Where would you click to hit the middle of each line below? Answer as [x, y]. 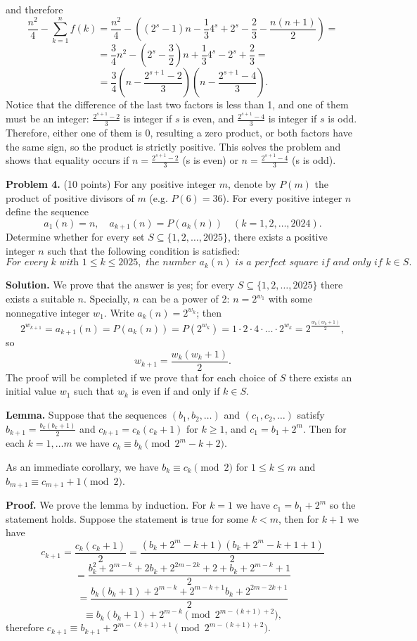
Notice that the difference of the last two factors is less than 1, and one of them [177, 104]
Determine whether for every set [75, 237]
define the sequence [47, 211]
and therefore [34, 9]
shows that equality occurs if [68, 160]
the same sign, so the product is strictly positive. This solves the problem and [173, 146]
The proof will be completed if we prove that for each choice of [141, 377]
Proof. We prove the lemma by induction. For [106, 505]
